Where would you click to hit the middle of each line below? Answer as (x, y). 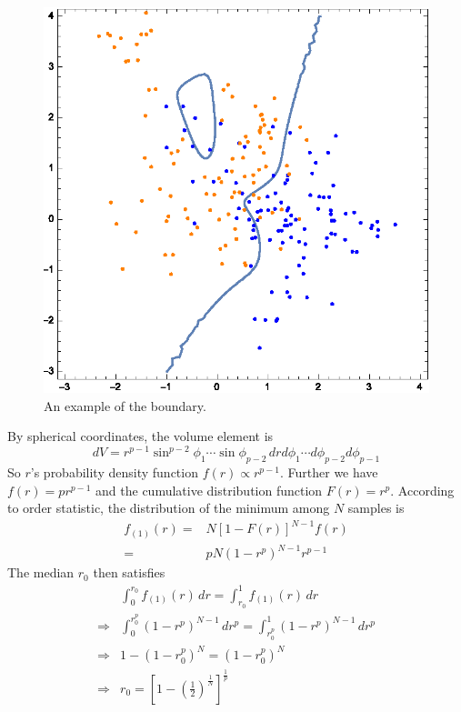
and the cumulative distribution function (209, 490)
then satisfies (129, 572)
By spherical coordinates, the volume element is (140, 436)
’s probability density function (114, 472)
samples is (376, 508)
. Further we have (329, 472)
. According (422, 490)
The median (41, 572)
